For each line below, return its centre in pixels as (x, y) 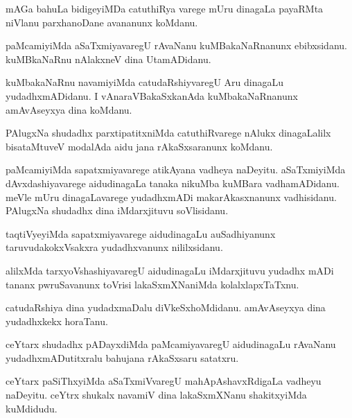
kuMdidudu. (32, 408)
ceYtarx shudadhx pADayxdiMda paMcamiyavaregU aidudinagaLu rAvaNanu (171, 344)
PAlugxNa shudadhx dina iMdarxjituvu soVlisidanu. (117, 210)
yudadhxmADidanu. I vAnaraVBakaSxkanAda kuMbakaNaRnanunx (152, 95)
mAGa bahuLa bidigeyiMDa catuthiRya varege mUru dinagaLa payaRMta (165, 8)
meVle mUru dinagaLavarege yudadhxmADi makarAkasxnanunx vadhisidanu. (171, 197)
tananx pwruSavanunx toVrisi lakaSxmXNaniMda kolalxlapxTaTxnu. (152, 284)
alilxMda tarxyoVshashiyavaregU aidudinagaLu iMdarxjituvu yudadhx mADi (170, 270)
